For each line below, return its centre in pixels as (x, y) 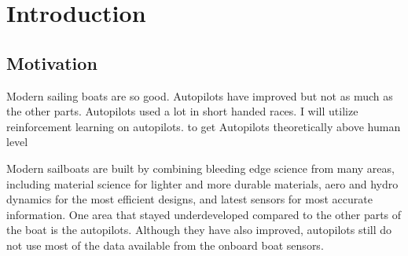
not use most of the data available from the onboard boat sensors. (165, 245)
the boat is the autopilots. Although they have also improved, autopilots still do (199, 230)
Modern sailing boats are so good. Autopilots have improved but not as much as (200, 95)
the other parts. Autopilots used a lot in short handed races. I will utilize (182, 111)
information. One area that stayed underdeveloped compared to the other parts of (204, 214)
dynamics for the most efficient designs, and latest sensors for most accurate (189, 199)
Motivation (52, 62)
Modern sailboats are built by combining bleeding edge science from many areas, (200, 168)
